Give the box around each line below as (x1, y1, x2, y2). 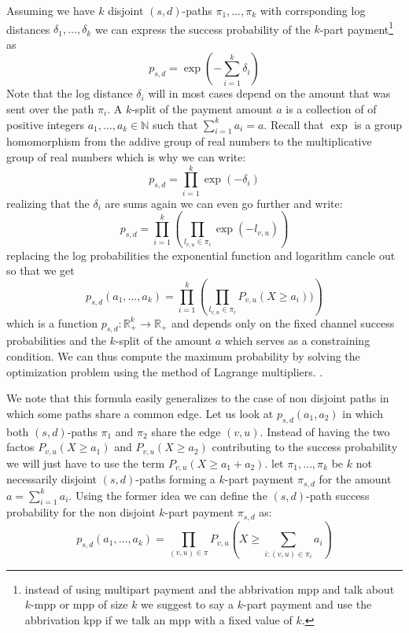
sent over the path (6, 101, 94, 117)
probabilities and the (6, 332, 106, 349)
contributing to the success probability (212, 439, 398, 455)
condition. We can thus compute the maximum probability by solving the (6, 347, 360, 364)
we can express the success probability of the (94, 20, 311, 37)
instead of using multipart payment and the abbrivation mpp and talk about (24, 580, 395, 597)
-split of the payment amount (131, 101, 273, 117)
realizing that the (6, 194, 90, 211)
